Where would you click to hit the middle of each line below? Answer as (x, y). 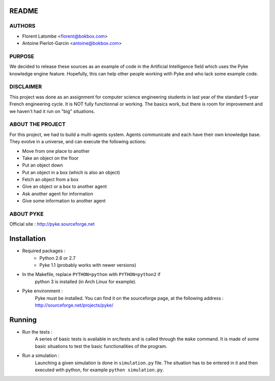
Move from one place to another (56, 151)
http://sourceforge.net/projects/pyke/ (74, 305)
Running (23, 320)
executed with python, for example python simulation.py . (99, 370)
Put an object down (43, 165)
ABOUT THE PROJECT (37, 124)
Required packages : (44, 251)
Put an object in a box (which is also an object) (71, 172)
